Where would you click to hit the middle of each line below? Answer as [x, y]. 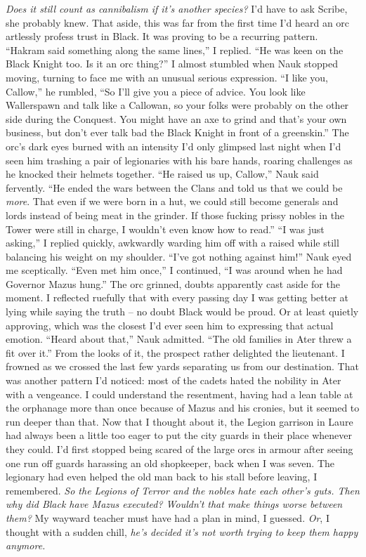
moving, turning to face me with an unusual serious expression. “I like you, [167, 77]
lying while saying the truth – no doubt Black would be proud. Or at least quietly [182, 312]
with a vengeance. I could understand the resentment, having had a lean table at [179, 394]
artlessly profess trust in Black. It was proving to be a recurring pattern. [162, 36]
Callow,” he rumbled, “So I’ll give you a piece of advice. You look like [156, 91]
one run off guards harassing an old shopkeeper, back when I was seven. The [170, 463]
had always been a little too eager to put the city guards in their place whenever [179, 435]
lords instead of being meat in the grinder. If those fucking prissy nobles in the [175, 215]
